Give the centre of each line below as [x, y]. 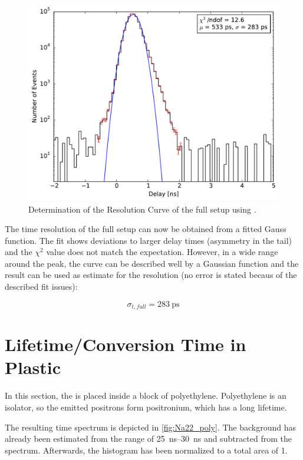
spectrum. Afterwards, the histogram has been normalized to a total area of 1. [146, 450]
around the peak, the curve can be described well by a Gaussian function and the [152, 263]
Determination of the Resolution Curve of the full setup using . [142, 209]
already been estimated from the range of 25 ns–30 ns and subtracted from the [149, 439]
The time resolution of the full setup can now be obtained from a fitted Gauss [146, 229]
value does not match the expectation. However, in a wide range [162, 252]
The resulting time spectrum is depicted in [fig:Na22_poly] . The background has [150, 427]
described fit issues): [41, 287]
